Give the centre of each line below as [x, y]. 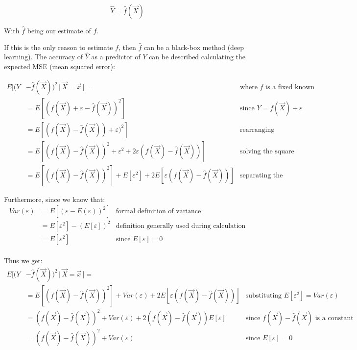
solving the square [267, 151]
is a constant [334, 318]
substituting [264, 295]
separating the [262, 175]
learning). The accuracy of [44, 57]
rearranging [257, 130]
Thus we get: [23, 260]
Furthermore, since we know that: [55, 199]
